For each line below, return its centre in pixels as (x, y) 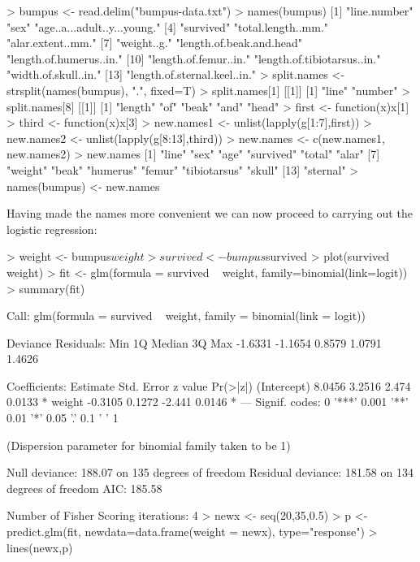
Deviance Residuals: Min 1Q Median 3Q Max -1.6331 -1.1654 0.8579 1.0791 (194, 342)
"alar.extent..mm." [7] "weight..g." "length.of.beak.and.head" (155, 43)
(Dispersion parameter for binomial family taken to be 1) (149, 445)
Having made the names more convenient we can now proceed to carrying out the (210, 213)
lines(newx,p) (40, 547)
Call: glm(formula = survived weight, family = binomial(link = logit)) (186, 316)
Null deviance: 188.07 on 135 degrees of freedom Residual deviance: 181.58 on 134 (210, 472)
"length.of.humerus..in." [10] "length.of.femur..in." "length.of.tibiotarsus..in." (194, 58)
